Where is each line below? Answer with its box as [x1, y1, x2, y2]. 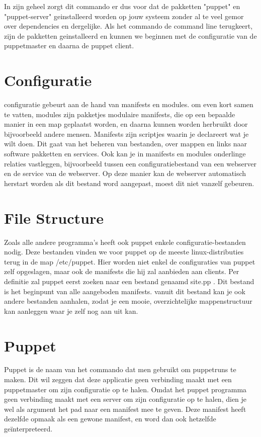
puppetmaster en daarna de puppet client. [4, 40, 134, 51]
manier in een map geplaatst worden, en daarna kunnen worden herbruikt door [4, 119, 248, 129]
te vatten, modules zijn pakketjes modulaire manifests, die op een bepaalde [4, 109, 235, 119]
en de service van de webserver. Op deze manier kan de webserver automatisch [4, 168, 246, 179]
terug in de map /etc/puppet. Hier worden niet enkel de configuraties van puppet [4, 256, 255, 267]
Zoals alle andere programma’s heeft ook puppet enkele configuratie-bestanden [4, 236, 246, 247]
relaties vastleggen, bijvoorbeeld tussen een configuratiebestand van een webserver [4, 158, 256, 168]
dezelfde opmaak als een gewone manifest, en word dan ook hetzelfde [4, 413, 216, 424]
